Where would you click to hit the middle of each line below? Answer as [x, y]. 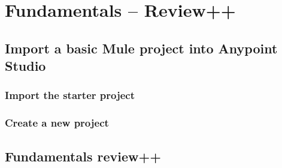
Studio [25, 66]
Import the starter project [70, 95]
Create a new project [57, 123]
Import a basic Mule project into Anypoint [141, 48]
